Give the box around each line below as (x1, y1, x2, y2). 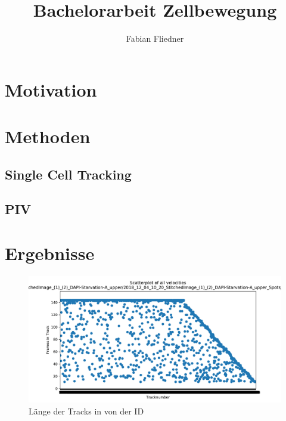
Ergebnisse (5, 241, 95, 265)
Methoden (5, 124, 91, 148)
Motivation (5, 77, 97, 101)
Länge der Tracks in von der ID (29, 404, 144, 417)
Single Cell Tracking (5, 165, 132, 183)
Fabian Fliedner (126, 32, 184, 45)
